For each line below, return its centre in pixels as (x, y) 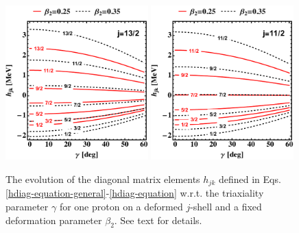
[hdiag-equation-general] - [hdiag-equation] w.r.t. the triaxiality (135, 193)
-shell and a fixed (226, 207)
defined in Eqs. (250, 179)
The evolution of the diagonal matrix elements (103, 179)
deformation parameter (54, 220)
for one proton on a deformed (121, 207)
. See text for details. (158, 220)
